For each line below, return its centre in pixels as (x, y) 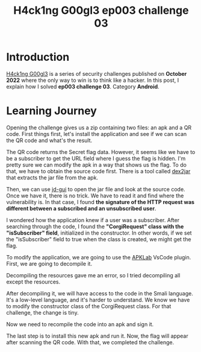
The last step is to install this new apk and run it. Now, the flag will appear (97, 336)
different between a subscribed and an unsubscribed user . (81, 208)
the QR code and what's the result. (49, 140)
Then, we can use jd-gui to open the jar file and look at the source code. (96, 189)
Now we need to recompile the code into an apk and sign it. (80, 324)
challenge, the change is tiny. (43, 312)
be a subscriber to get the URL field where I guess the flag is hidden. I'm (96, 158)
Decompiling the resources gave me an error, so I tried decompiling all (93, 275)
